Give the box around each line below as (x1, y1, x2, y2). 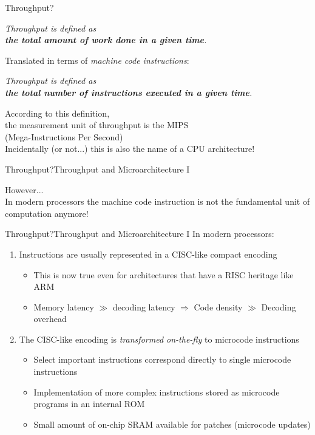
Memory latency (33, 300, 94, 313)
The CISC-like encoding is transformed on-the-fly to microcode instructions (19, 332, 299, 345)
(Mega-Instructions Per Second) (5, 130, 123, 143)
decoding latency (112, 300, 175, 313)
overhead (33, 312, 67, 325)
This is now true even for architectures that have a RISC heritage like (33, 268, 294, 281)
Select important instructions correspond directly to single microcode (33, 353, 291, 366)
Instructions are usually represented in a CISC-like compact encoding (19, 247, 277, 260)
